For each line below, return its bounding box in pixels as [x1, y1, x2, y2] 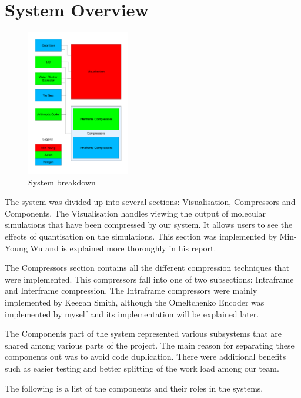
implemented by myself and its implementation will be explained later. [5, 307, 259, 320]
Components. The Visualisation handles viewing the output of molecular [5, 207, 266, 219]
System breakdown [28, 175, 96, 188]
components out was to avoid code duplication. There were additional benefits [5, 350, 286, 363]
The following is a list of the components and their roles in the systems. [5, 382, 263, 394]
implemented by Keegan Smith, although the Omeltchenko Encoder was [5, 296, 265, 309]
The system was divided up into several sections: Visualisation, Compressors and [5, 195, 296, 208]
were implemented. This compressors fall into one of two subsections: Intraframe [5, 273, 294, 285]
